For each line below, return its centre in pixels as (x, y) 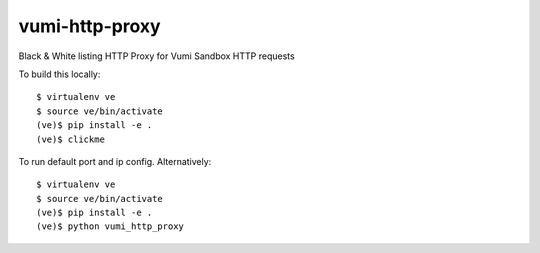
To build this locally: (59, 74)
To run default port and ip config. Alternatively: (115, 161)
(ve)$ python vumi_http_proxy (110, 226)
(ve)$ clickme (70, 139)
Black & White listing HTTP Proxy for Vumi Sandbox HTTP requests (156, 56)
